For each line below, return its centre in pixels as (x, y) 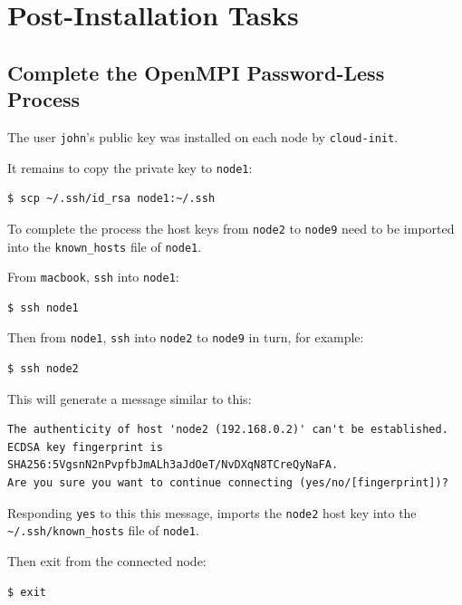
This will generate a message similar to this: (130, 398)
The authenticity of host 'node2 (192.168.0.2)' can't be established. (228, 430)
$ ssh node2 (43, 369)
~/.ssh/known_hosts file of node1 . (103, 530)
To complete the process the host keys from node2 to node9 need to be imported (231, 228)
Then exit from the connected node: (107, 560)
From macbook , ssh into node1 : (93, 277)
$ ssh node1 (43, 307)
